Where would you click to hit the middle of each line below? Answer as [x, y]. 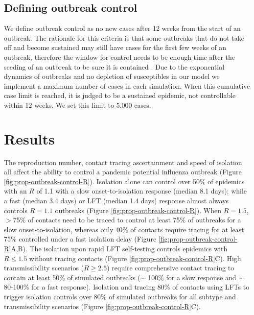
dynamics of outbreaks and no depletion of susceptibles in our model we [112, 76]
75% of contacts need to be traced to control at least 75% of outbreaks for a [127, 220]
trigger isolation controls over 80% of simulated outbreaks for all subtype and [120, 296]
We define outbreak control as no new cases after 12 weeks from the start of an [122, 28]
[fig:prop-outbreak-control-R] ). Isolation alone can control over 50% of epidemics [124, 181]
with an [15, 191]
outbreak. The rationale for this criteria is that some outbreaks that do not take [124, 37]
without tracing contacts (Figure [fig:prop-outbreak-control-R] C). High [135, 258]
